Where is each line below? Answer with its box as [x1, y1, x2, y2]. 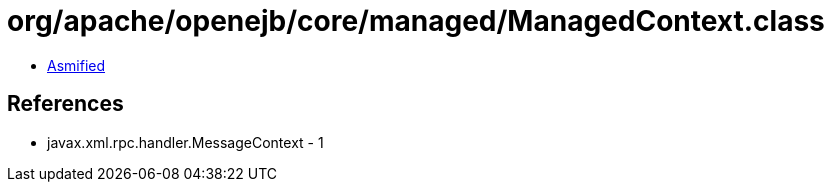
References [7, 91, 124, 117]
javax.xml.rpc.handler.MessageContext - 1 [47, 133, 324, 151]
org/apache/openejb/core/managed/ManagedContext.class [7, 4, 825, 38]
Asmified [47, 56, 106, 74]
